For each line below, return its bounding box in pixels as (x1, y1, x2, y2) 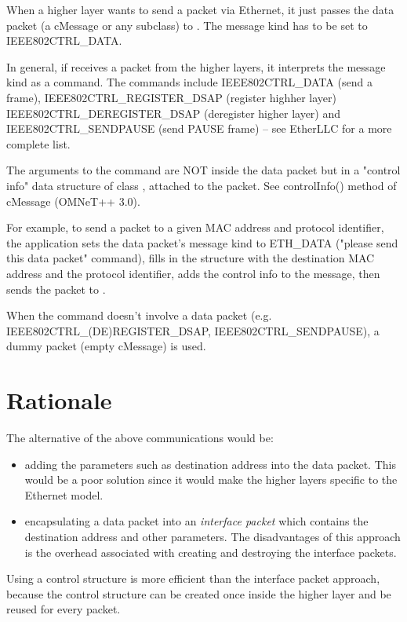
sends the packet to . (6, 280, 106, 297)
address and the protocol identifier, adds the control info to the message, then (6, 265, 380, 281)
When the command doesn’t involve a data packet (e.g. (6, 307, 272, 324)
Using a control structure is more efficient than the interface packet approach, (6, 570, 380, 587)
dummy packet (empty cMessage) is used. (6, 338, 206, 354)
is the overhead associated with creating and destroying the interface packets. (24, 543, 397, 560)
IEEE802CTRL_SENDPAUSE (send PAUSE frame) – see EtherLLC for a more (6, 120, 392, 137)
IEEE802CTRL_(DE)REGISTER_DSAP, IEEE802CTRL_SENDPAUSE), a (6, 322, 380, 338)
